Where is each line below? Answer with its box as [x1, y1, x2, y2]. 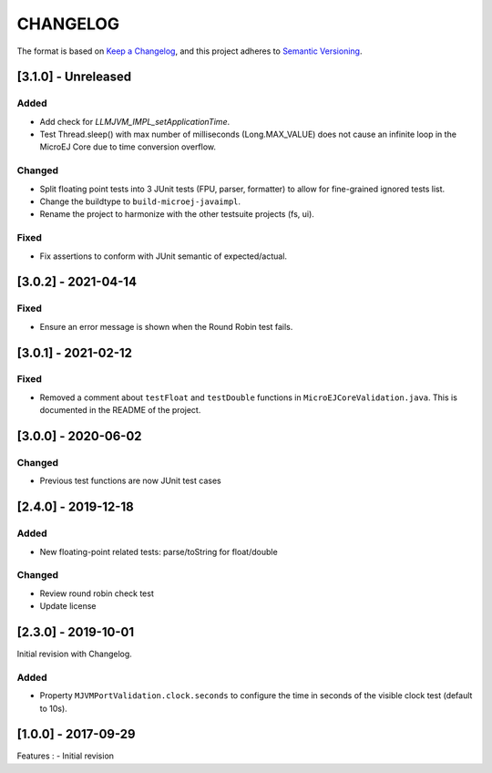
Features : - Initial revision [16, 750, 114, 761]
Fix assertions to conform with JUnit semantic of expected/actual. [39, 251, 287, 262]
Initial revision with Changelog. [16, 648, 132, 659]
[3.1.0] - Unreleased [16, 69, 132, 85]
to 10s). [39, 703, 67, 714]
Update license [39, 601, 97, 612]
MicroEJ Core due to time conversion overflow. [39, 141, 217, 152]
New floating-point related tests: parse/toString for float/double [39, 546, 278, 557]
